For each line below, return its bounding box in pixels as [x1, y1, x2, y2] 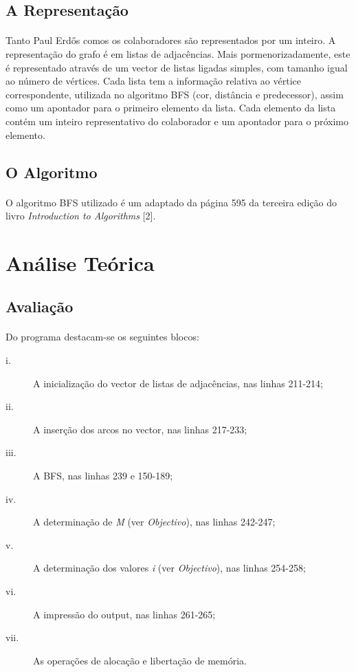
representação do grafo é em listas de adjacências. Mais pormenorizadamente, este [5, 46, 351, 61]
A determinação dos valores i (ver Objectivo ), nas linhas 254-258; [33, 561, 306, 575]
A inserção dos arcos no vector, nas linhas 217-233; [33, 422, 247, 436]
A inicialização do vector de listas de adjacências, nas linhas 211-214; [33, 376, 323, 390]
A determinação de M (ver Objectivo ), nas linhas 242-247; [33, 514, 276, 529]
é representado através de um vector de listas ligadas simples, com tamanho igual [5, 60, 348, 74]
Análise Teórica [5, 248, 155, 277]
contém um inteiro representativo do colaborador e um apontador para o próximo [5, 113, 348, 128]
